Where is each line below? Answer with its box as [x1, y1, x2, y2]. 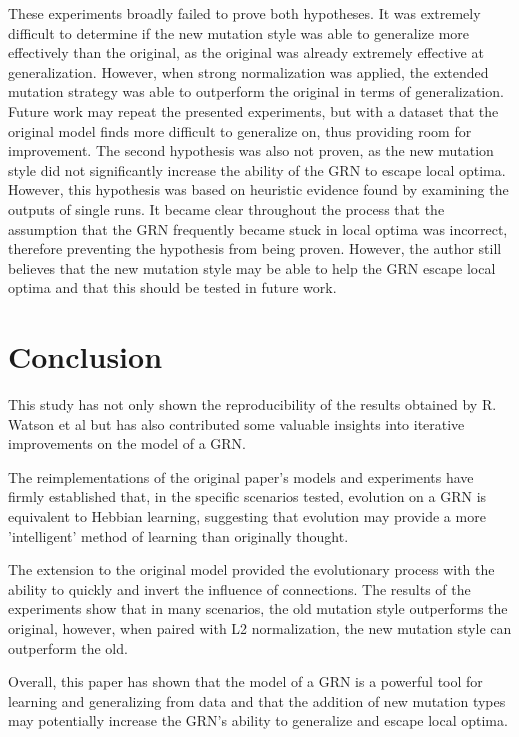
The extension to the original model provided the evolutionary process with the [8, 559, 495, 580]
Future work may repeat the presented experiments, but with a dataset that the [8, 100, 499, 121]
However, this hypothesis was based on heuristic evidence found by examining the [8, 179, 509, 200]
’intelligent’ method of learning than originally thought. [8, 525, 349, 546]
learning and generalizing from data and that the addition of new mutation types [8, 690, 506, 711]
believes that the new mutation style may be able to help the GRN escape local [8, 257, 496, 278]
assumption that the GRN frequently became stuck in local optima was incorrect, [8, 218, 508, 239]
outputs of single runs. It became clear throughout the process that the [8, 198, 445, 219]
